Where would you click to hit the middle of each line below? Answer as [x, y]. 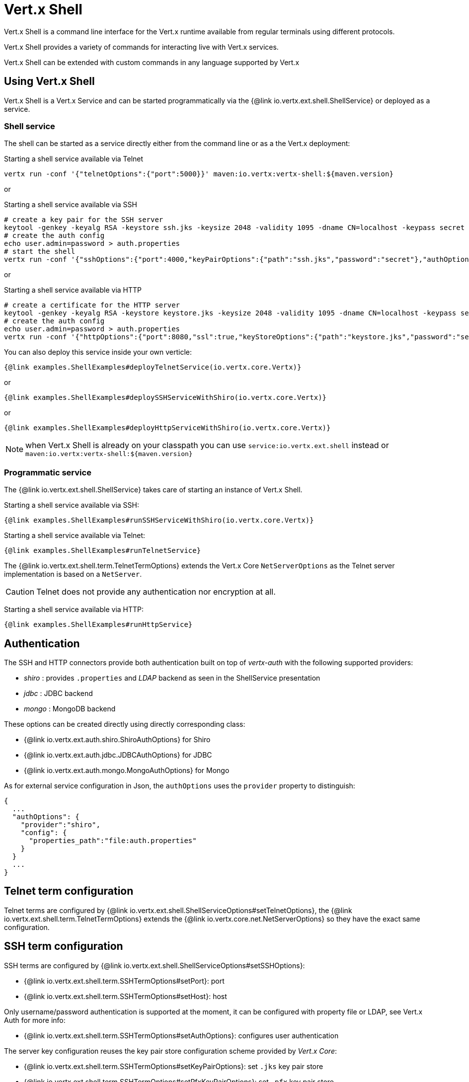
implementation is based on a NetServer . [73, 574]
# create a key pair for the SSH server [84, 220]
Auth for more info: [35, 1020]
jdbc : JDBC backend [58, 693]
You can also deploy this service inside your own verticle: [98, 352]
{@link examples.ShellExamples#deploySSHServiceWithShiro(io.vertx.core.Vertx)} [165, 398]
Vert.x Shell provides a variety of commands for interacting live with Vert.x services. [141, 47]
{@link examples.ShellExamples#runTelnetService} [103, 551]
